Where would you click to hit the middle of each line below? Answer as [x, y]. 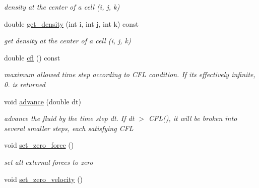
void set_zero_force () [39, 145]
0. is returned [25, 84]
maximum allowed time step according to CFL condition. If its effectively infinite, [130, 74]
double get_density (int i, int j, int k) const [71, 23]
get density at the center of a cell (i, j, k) [68, 41]
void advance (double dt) [43, 101]
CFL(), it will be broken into [193, 118]
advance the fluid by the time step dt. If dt [69, 118]
